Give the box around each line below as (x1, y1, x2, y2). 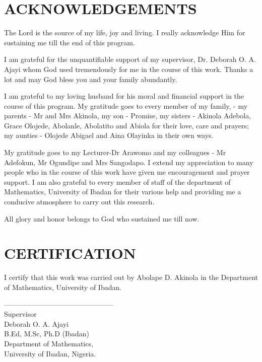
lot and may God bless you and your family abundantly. (4, 74, 177, 84)
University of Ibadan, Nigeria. (4, 348, 96, 358)
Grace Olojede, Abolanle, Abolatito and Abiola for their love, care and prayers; (4, 120, 249, 130)
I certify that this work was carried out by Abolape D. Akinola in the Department (4, 272, 258, 282)
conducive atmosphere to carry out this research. (4, 196, 155, 207)
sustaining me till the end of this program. (4, 37, 135, 47)
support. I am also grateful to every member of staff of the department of (4, 176, 231, 187)
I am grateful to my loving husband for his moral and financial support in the (4, 91, 244, 101)
